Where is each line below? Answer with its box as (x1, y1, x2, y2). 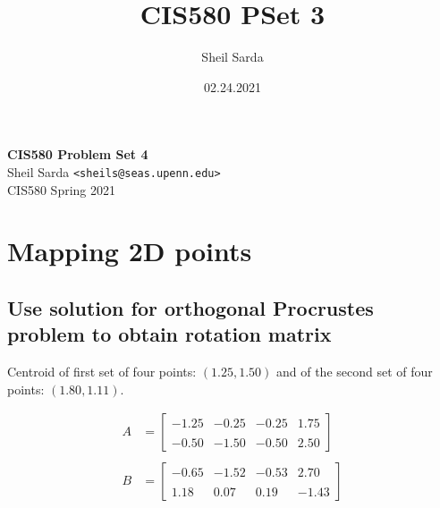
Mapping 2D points (7, 233, 252, 269)
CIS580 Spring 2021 (7, 180, 116, 199)
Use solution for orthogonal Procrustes (7, 293, 374, 321)
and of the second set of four (275, 362, 433, 381)
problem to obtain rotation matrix (7, 320, 332, 348)
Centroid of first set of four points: (7, 362, 197, 381)
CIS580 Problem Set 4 (7, 145, 148, 164)
